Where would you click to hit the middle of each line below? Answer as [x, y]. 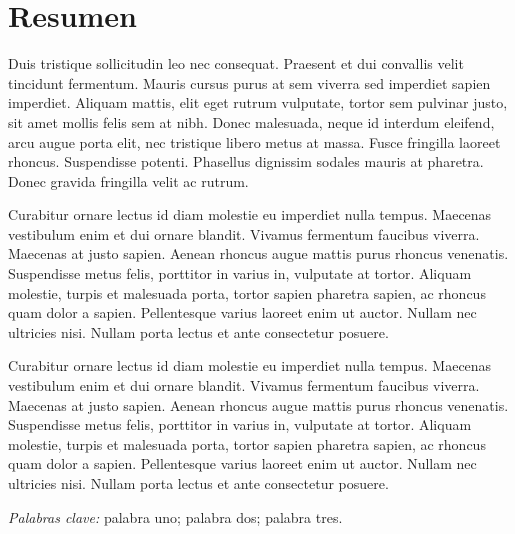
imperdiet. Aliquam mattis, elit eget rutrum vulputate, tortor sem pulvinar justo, [258, 102]
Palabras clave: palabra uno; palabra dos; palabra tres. [175, 516]
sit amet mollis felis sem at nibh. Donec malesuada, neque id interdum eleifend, [251, 121]
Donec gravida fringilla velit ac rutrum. [128, 180]
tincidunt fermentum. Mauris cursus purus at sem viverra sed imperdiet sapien [249, 82]
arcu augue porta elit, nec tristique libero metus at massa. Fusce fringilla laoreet [254, 141]
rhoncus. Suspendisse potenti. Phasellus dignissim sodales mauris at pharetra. [246, 161]
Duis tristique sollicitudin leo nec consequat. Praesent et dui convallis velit [236, 63]
